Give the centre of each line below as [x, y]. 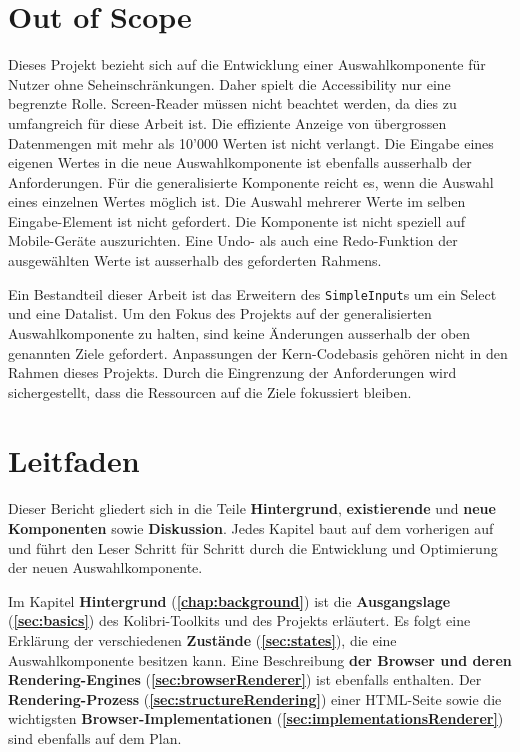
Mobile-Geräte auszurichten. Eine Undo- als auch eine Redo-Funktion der [233, 240]
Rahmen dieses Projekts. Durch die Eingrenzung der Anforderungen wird [232, 372]
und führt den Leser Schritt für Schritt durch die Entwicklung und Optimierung [253, 547]
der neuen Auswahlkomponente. [105, 567]
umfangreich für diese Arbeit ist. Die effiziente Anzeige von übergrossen [227, 122]
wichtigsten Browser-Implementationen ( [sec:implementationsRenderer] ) [256, 718]
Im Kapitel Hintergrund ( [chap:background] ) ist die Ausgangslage [229, 600]
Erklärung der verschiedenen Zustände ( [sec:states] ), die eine [202, 639]
